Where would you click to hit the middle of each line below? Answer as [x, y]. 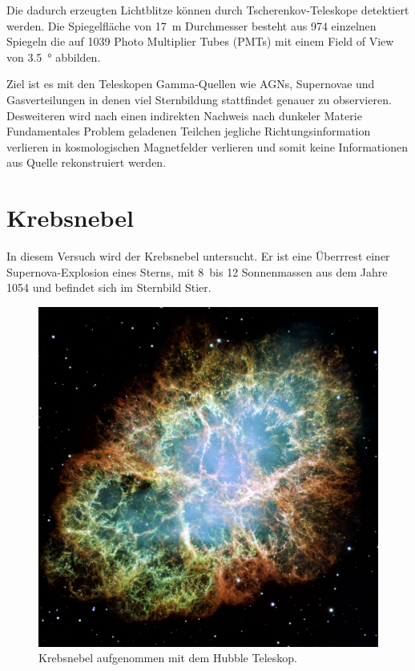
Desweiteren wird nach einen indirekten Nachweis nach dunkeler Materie [184, 115]
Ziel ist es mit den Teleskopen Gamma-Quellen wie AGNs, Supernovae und [191, 84]
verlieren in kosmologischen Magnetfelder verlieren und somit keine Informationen [207, 146]
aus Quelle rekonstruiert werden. [87, 162]
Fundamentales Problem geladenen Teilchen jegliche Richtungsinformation [189, 131]
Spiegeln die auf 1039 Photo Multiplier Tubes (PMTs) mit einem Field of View [200, 41]
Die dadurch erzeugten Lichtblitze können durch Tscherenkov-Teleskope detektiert [208, 10]
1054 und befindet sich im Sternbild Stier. [109, 287]
